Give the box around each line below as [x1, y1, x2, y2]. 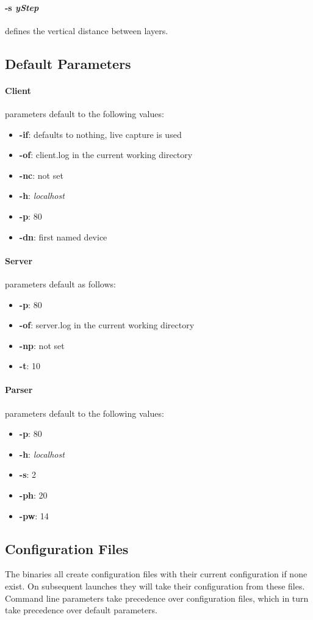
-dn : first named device [19, 230, 107, 243]
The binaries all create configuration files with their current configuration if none [5, 568, 308, 580]
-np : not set [19, 339, 65, 351]
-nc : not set [19, 168, 63, 181]
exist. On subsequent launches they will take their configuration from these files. [5, 580, 305, 593]
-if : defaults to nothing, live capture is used [19, 128, 182, 140]
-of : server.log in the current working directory [19, 319, 195, 331]
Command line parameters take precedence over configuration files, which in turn [5, 591, 309, 604]
